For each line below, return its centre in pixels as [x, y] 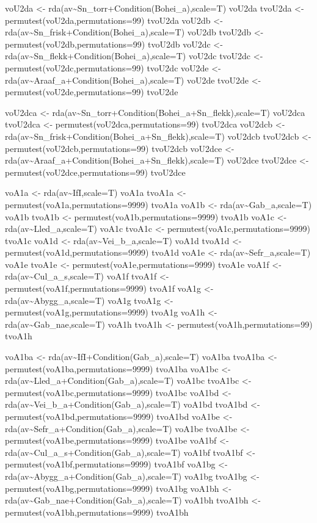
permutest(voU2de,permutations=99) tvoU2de [92, 92]
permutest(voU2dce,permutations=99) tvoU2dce [95, 172]
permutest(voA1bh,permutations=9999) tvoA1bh [97, 512]
